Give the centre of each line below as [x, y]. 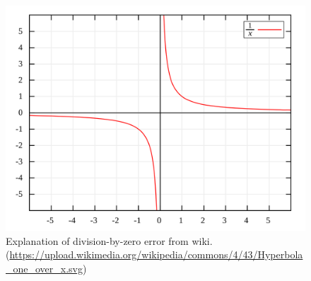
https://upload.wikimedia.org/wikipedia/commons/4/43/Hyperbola [156, 254]
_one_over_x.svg [45, 268]
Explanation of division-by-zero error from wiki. [109, 240]
